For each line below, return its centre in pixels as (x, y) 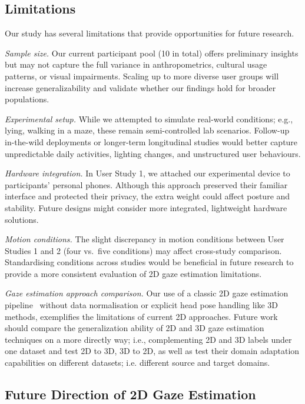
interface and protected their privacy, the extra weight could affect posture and (147, 196)
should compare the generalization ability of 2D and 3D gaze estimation (135, 328)
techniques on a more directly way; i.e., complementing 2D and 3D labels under (148, 339)
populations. (27, 99)
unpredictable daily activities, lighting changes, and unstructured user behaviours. (153, 153)
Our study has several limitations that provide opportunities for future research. (150, 33)
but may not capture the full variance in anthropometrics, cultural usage (136, 64)
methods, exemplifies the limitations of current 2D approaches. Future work (141, 316)
